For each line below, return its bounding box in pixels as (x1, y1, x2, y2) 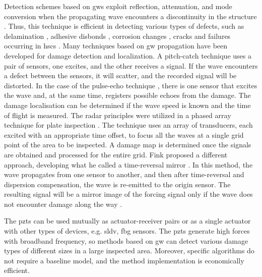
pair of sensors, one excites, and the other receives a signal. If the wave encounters (4, 60, 258, 71)
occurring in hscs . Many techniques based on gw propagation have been (4, 40, 228, 51)
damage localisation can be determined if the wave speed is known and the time (4, 99, 251, 110)
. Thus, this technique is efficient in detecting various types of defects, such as (4, 21, 244, 31)
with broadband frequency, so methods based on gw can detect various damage (4, 235, 248, 246)
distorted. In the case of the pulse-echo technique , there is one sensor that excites (4, 80, 257, 90)
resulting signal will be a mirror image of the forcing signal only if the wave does (4, 189, 253, 199)
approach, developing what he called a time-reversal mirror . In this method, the (4, 159, 253, 170)
